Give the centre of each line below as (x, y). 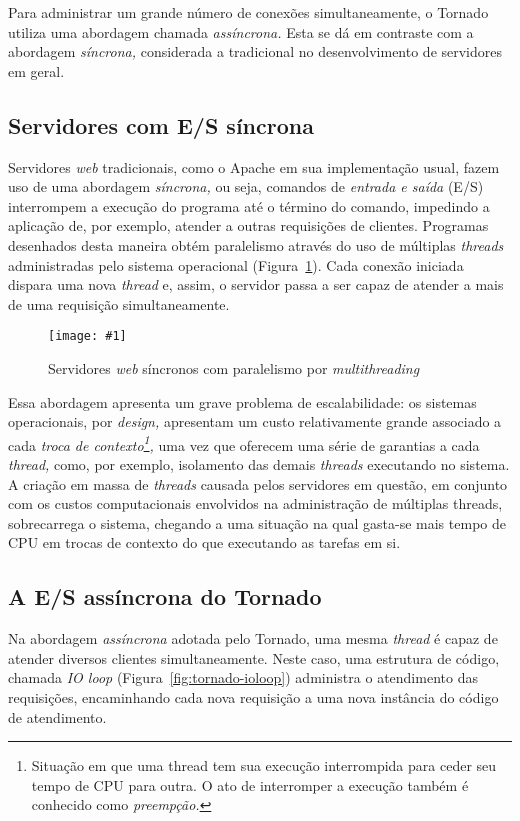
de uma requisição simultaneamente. (119, 303)
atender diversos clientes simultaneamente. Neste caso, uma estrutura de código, (254, 657)
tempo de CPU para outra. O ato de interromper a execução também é (250, 784)
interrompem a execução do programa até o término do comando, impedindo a (249, 205)
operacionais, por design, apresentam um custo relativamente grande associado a (255, 421)
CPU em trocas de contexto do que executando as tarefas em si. (204, 542)
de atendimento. (57, 716)
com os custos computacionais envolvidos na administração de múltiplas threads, (255, 503)
